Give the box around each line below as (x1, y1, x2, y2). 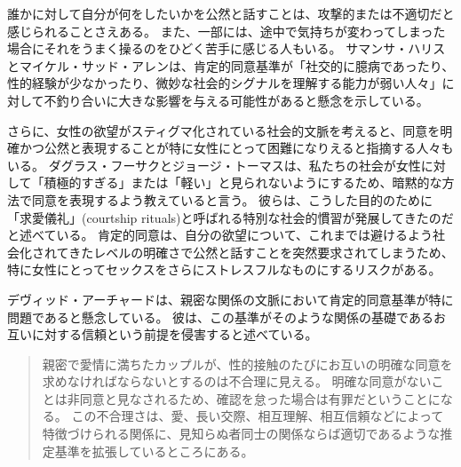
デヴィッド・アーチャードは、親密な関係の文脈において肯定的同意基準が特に (7, 289, 454, 308)
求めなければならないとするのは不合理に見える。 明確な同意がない (42, 372, 432, 391)
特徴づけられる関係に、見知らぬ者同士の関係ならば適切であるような (42, 424, 441, 443)
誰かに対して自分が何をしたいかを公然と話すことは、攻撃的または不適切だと (7, 4, 455, 22)
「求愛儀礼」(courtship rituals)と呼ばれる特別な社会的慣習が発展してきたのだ (7, 208, 454, 226)
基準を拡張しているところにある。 (54, 441, 254, 460)
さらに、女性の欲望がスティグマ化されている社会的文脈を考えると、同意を (7, 121, 441, 139)
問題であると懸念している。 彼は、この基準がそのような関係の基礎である (7, 307, 433, 326)
